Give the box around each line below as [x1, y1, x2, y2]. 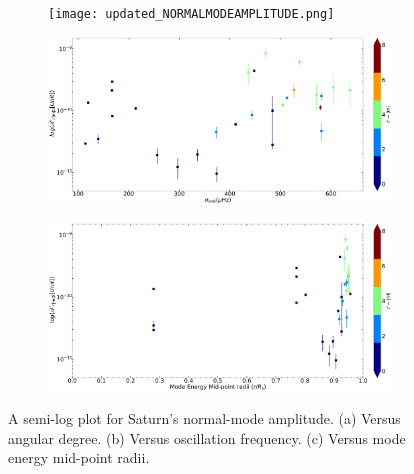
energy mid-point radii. [8, 447, 150, 468]
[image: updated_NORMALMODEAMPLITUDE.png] [48, 7, 335, 21]
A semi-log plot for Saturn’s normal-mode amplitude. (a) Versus [8, 408, 401, 429]
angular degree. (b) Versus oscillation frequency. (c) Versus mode [8, 427, 406, 448]
